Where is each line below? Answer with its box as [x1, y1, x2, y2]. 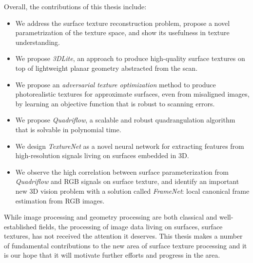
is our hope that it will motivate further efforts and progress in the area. [4, 250, 220, 260]
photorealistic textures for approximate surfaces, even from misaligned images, [15, 89, 250, 99]
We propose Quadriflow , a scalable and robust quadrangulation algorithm [15, 115, 235, 125]
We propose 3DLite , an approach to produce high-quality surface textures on [15, 53, 245, 63]
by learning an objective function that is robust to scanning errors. [15, 98, 215, 108]
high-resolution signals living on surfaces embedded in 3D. [15, 150, 189, 161]
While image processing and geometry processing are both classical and [4, 212, 217, 222]
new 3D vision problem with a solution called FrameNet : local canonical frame [15, 185, 250, 196]
